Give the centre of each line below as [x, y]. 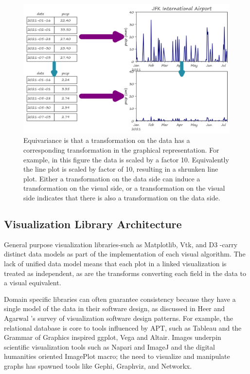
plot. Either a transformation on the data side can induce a [112, 178]
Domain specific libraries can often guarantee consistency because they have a [120, 299]
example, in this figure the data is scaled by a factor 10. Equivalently [126, 159]
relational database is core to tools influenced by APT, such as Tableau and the [123, 327]
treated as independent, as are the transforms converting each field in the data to [125, 273]
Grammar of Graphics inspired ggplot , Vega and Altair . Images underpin [113, 337]
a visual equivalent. [33, 283]
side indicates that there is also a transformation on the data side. [122, 197]
